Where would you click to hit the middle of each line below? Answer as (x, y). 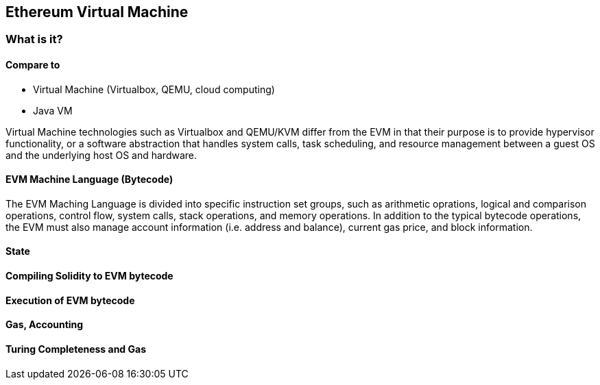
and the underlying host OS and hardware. (101, 155)
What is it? (34, 39)
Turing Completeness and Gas (76, 349)
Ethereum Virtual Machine (97, 12)
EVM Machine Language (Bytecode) (89, 179)
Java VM (53, 110)
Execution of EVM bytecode (70, 300)
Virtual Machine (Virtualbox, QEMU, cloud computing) (154, 89)
